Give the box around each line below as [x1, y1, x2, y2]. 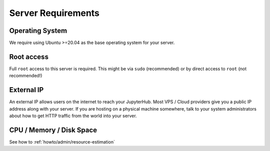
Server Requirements [9, 7, 100, 18]
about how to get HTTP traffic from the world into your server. [9, 113, 137, 119]
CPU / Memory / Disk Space [9, 126, 97, 134]
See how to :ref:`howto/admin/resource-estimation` [9, 139, 115, 145]
